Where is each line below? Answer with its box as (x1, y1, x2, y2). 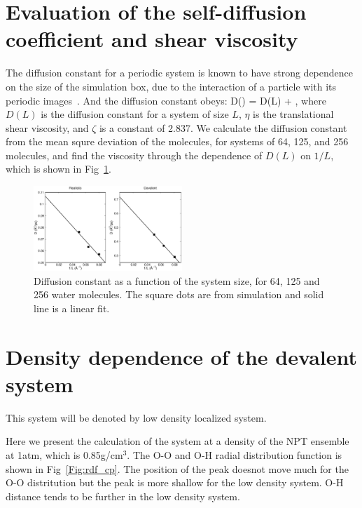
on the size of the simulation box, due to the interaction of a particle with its (6, 79, 337, 93)
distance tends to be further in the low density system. (6, 488, 240, 503)
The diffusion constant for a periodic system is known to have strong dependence (6, 65, 354, 80)
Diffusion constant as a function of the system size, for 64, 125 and (34, 273, 320, 288)
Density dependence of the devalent (6, 342, 357, 370)
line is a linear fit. (34, 300, 110, 315)
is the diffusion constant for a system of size (41, 107, 229, 121)
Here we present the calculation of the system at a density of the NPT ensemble (6, 434, 349, 448)
